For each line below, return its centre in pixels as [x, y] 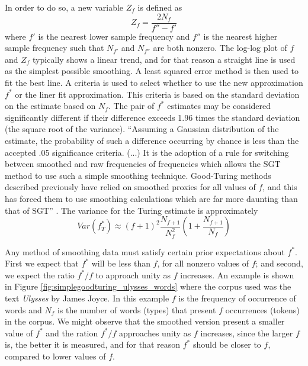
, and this [280, 187]
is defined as [160, 7]
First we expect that [42, 263]
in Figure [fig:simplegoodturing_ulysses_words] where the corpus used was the [148, 286]
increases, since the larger [247, 333]
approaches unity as [155, 333]
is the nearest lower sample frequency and [114, 36]
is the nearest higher [240, 36]
